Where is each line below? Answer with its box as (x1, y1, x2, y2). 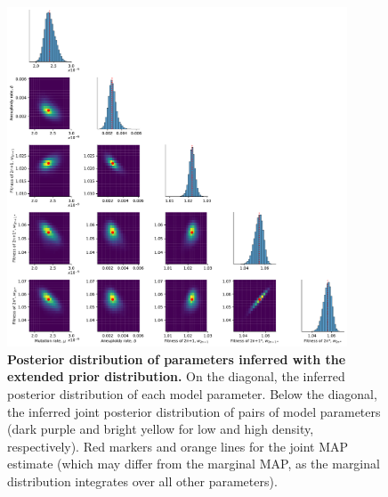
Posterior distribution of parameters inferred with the (7, 349, 346, 368)
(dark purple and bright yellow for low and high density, (7, 420, 314, 438)
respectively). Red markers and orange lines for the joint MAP (7, 436, 349, 455)
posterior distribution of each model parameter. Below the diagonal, (7, 385, 377, 403)
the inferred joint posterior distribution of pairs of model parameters (7, 402, 381, 420)
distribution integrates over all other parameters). (7, 471, 278, 490)
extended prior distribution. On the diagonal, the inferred (7, 367, 345, 386)
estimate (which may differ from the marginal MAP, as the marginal (7, 454, 380, 473)
